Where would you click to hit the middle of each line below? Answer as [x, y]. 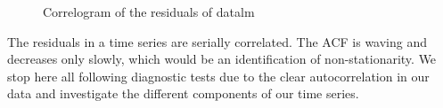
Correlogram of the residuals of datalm [149, 12]
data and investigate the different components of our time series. [183, 93]
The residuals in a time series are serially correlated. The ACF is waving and [217, 41]
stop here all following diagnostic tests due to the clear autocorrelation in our [218, 76]
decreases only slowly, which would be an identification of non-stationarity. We [222, 59]
